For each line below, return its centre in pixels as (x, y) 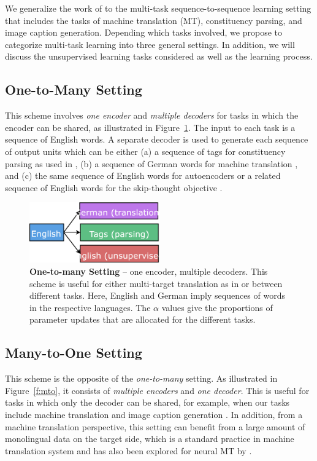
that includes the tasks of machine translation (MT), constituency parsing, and (154, 20)
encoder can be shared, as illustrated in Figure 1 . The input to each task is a (150, 127)
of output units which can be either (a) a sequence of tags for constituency (145, 151)
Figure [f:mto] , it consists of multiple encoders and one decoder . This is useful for (157, 390)
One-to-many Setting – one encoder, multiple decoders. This (149, 271)
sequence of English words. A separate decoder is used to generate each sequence (157, 139)
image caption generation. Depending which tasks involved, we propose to (144, 32)
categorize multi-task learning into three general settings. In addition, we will (150, 44)
